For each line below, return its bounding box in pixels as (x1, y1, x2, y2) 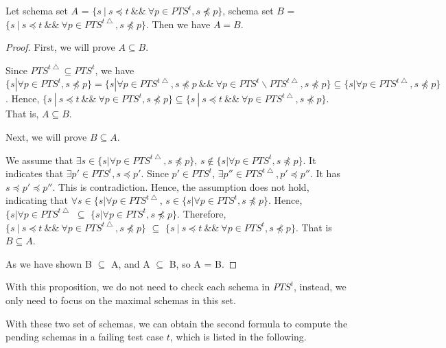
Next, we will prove (5, 129, 87, 143)
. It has (309, 166, 340, 181)
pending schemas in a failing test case (5, 329, 164, 344)
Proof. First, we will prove (5, 40, 115, 54)
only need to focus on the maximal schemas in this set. (5, 292, 236, 307)
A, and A (110, 256, 150, 270)
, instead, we (294, 279, 347, 294)
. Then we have (145, 16, 211, 31)
